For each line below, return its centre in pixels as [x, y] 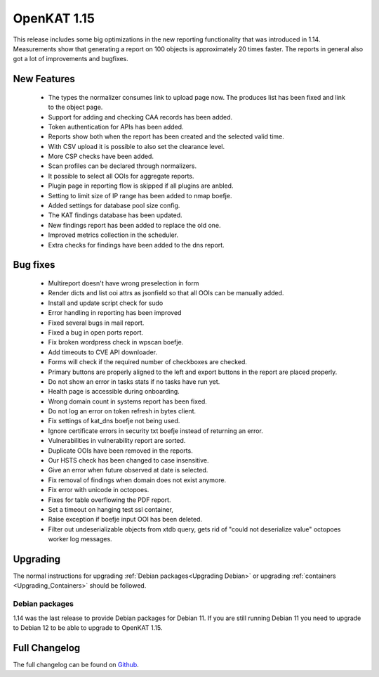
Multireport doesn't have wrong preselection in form [124, 283]
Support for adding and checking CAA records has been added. [140, 117]
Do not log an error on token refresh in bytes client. [122, 411]
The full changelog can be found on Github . [76, 664]
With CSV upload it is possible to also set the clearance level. [137, 146]
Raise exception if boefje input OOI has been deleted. [125, 520]
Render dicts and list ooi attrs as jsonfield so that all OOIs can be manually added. [166, 293]
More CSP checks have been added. [101, 156]
